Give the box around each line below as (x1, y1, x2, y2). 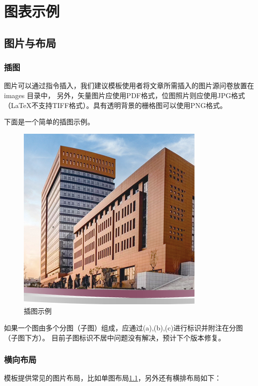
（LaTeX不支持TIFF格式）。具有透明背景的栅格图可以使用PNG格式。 (4, 100, 227, 110)
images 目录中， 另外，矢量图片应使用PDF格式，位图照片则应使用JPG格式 (4, 90, 245, 100)
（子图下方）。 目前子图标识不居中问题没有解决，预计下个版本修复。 (4, 332, 225, 342)
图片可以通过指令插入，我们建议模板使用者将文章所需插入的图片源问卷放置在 (4, 80, 254, 91)
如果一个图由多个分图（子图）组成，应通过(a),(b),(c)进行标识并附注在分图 (4, 322, 243, 332)
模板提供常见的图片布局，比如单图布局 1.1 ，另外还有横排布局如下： (4, 373, 221, 383)
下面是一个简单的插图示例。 (4, 116, 94, 127)
